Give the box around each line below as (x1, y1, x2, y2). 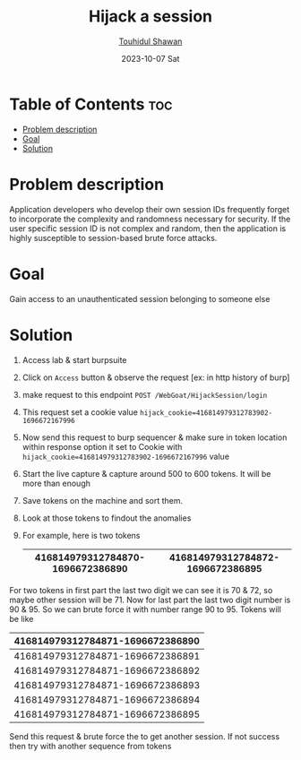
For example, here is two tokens (21, 530, 141, 540)
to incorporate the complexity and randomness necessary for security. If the (9, 213, 291, 224)
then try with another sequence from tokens (9, 740, 172, 751)
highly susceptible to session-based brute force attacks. (9, 232, 218, 243)
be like (9, 613, 34, 624)
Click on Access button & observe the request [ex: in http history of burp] (21, 372, 290, 383)
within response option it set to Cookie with (21, 441, 183, 452)
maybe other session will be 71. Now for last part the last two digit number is (9, 594, 291, 605)
